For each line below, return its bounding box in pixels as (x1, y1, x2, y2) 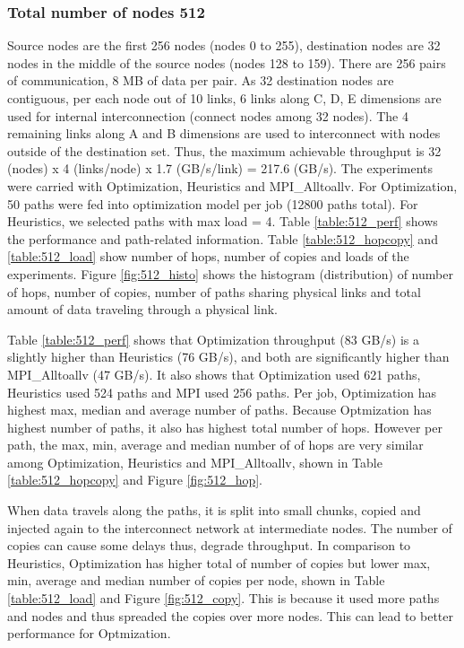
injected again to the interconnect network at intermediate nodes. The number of (7, 518, 452, 537)
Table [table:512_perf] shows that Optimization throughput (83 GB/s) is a (7, 329, 420, 348)
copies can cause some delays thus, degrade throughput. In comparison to (7, 536, 411, 555)
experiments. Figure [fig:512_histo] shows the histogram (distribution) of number (7, 264, 453, 283)
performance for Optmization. (7, 624, 171, 643)
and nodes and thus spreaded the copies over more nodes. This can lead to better (7, 606, 453, 625)
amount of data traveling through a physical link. (7, 300, 278, 319)
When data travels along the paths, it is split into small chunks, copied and (7, 501, 421, 520)
